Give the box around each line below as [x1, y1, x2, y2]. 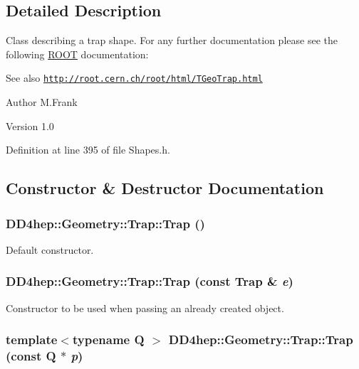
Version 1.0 [6, 118, 54, 133]
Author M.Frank [6, 95, 78, 109]
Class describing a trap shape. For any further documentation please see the [6, 33, 338, 48]
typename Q [72, 331, 145, 348]
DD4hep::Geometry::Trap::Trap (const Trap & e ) [6, 272, 293, 290]
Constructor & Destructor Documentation [6, 177, 324, 199]
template [6, 331, 58, 348]
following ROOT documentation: [6, 46, 149, 61]
